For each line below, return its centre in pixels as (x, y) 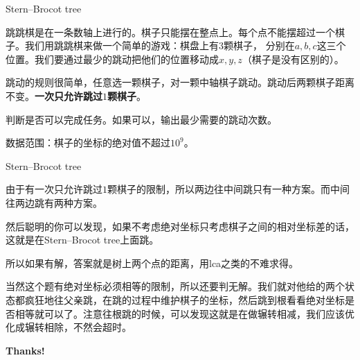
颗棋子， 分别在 (259, 45)
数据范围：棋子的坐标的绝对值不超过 (88, 143)
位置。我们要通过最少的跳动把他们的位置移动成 (112, 59)
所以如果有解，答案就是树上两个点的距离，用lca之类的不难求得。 (152, 263)
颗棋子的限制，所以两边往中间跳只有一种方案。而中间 (228, 189)
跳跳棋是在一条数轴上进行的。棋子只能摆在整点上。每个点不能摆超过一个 (170, 32)
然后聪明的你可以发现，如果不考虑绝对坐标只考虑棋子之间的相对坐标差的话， (180, 226)
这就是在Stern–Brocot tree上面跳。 (82, 240)
